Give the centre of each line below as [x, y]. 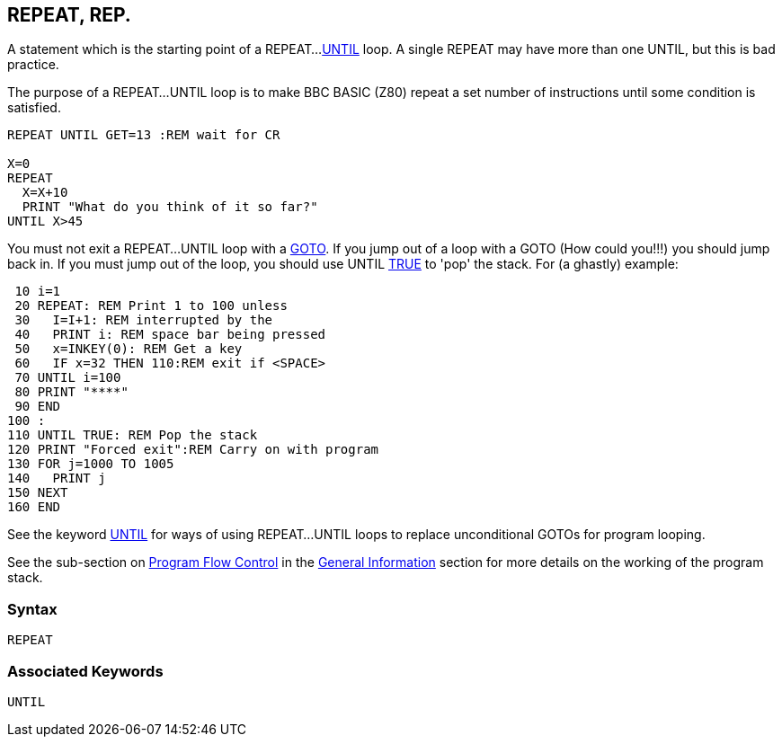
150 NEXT [38, 493]
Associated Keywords [85, 671]
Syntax [32, 609]
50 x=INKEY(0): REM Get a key [129, 349]
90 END [38, 407]
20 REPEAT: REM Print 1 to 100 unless [151, 306]
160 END [34, 507]
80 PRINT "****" [71, 392]
